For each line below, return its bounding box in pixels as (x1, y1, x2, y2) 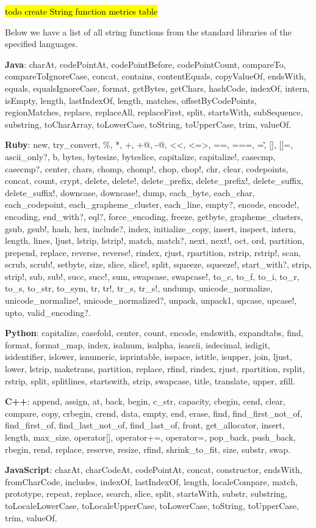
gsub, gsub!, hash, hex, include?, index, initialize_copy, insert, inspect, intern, (5, 222, 296, 235)
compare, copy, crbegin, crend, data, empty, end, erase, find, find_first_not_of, (5, 406, 303, 419)
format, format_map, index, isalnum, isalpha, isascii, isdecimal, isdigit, (5, 338, 270, 351)
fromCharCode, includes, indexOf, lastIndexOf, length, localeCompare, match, (5, 475, 298, 488)
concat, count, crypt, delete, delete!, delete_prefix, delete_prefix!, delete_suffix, (5, 174, 304, 187)
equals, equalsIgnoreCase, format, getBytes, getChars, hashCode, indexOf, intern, (5, 81, 310, 94)
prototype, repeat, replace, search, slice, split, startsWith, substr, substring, (5, 487, 287, 500)
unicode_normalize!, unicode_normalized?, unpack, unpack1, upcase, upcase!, (5, 294, 297, 307)
